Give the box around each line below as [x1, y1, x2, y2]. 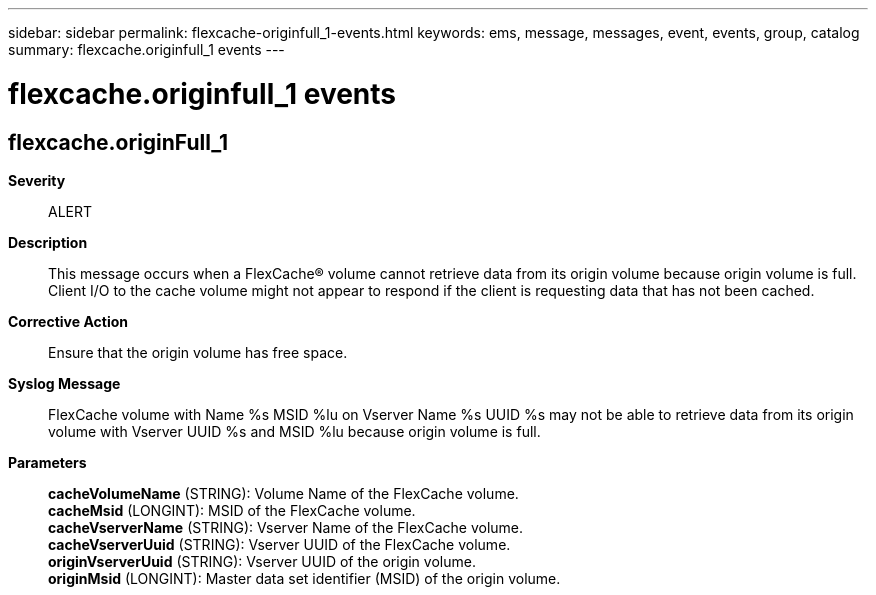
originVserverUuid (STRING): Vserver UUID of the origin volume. [48, 552, 476, 570]
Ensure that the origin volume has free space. [48, 343, 348, 361]
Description [8, 233, 88, 251]
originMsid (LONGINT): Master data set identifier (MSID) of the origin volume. [48, 569, 561, 587]
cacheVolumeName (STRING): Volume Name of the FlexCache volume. [48, 484, 519, 502]
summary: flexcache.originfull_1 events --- [8, 41, 285, 58]
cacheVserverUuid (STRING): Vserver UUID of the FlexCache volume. [48, 535, 511, 553]
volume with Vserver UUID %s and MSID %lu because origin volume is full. [48, 422, 541, 440]
